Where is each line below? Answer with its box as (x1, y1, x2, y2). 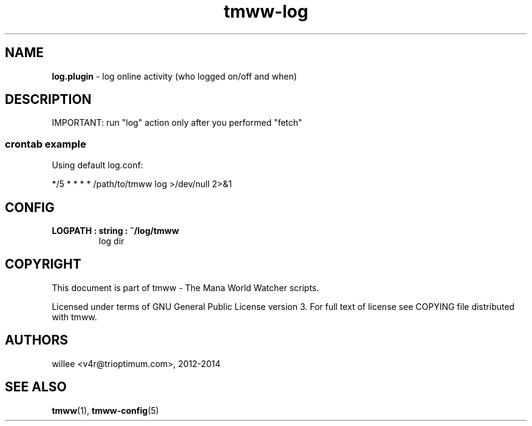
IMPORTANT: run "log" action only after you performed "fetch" (52, 117, 302, 128)
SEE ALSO (5, 379, 67, 395)
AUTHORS (5, 332, 69, 348)
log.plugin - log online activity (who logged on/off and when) (52, 70, 297, 81)
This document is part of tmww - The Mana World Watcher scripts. (52, 282, 319, 293)
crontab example (5, 137, 86, 150)
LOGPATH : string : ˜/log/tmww (52, 225, 179, 236)
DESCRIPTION (5, 92, 92, 108)
